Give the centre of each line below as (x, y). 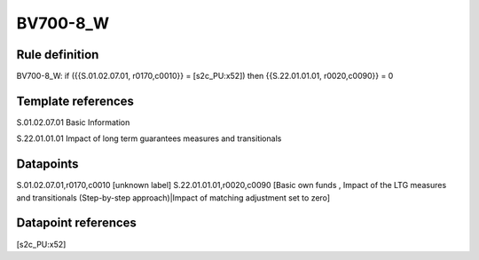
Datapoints (47, 164)
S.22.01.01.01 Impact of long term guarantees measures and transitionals (149, 138)
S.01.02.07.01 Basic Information (73, 122)
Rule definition (58, 55)
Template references (75, 101)
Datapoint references (77, 223)
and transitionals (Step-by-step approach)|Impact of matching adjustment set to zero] (173, 197)
